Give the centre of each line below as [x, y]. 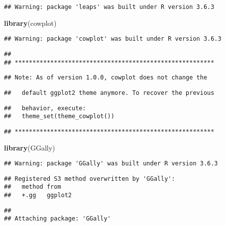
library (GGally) [30, 147]
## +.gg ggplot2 [38, 195]
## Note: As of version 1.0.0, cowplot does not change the [106, 78]
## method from [33, 187]
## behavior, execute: [45, 108]
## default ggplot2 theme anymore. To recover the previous [109, 93]
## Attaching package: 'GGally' [57, 219]
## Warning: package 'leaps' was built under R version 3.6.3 [109, 7]
